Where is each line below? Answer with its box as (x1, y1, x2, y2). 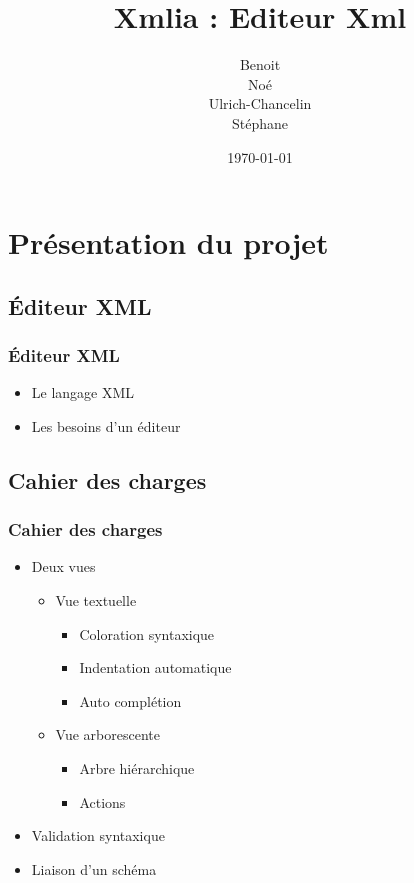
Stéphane (231, 112, 288, 133)
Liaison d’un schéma (31, 858, 157, 879)
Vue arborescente (55, 724, 160, 745)
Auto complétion (79, 690, 182, 711)
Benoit (239, 54, 281, 75)
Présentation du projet (8, 222, 329, 263)
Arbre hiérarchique (79, 758, 195, 779)
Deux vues (31, 556, 96, 577)
